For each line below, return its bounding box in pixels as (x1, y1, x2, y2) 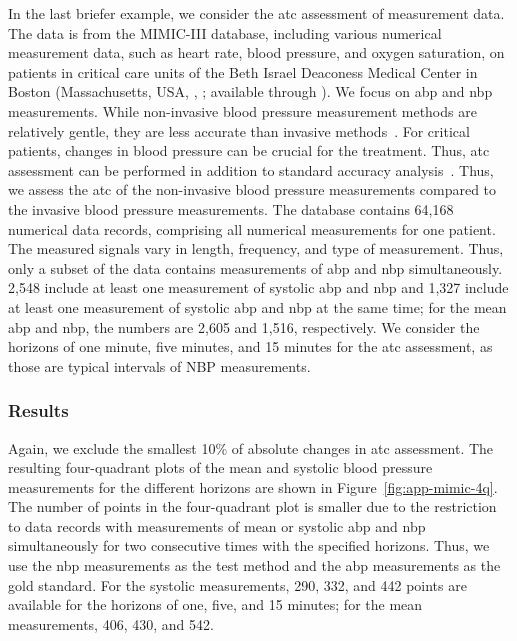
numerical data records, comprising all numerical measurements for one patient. (8, 218, 496, 239)
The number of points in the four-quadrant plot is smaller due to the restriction (8, 496, 497, 517)
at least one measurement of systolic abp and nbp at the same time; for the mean (8, 296, 507, 317)
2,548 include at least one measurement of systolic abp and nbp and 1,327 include (8, 277, 509, 298)
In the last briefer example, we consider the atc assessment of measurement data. (8, 3, 505, 23)
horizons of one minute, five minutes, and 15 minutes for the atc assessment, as (8, 336, 493, 357)
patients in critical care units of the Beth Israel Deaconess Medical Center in (8, 61, 478, 82)
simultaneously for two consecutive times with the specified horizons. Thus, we (8, 535, 490, 556)
